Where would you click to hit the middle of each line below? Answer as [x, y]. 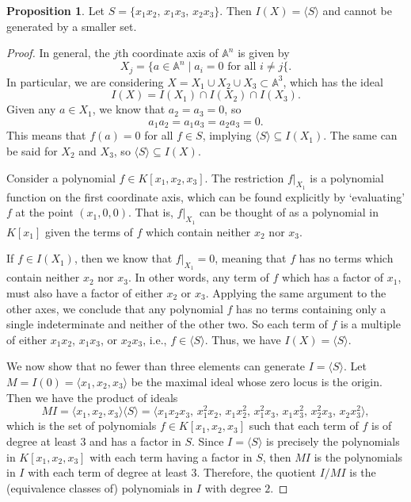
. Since [207, 441]
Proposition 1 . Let [56, 10]
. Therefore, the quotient [256, 472]
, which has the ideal [333, 81]
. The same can [360, 135]
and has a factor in [135, 441]
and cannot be [358, 10]
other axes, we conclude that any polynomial [115, 308]
